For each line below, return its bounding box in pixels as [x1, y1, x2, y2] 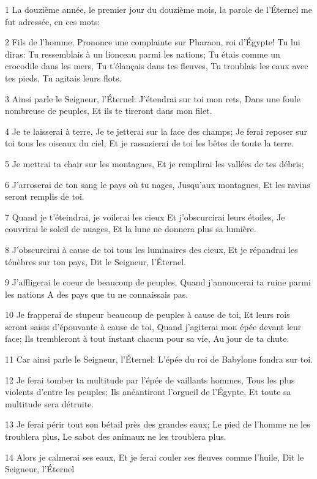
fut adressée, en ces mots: [5, 15, 100, 28]
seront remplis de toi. [5, 190, 84, 203]
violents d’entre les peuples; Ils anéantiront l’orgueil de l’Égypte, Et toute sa [5, 385, 291, 398]
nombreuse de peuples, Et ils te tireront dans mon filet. [5, 104, 212, 117]
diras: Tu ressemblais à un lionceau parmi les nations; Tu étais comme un [5, 47, 280, 60]
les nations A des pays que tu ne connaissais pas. [5, 287, 188, 300]
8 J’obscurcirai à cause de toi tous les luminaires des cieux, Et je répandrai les [5, 243, 298, 255]
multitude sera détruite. [5, 397, 94, 410]
